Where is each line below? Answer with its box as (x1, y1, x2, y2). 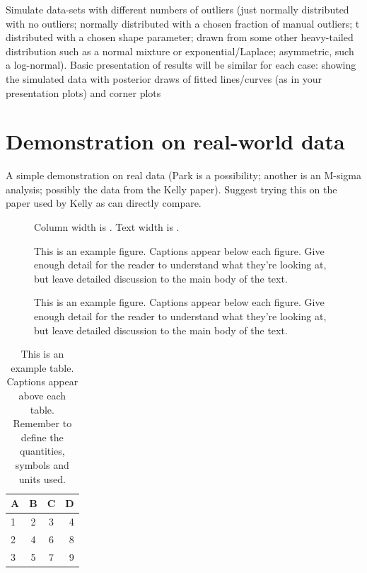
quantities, (19, 443, 65, 458)
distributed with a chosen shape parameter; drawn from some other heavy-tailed (6, 30, 354, 45)
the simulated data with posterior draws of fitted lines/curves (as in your (6, 71, 322, 86)
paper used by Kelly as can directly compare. (6, 195, 202, 210)
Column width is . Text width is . (34, 220, 180, 234)
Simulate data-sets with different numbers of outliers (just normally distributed (6, 2, 349, 16)
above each (18, 388, 66, 402)
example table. (11, 360, 74, 375)
